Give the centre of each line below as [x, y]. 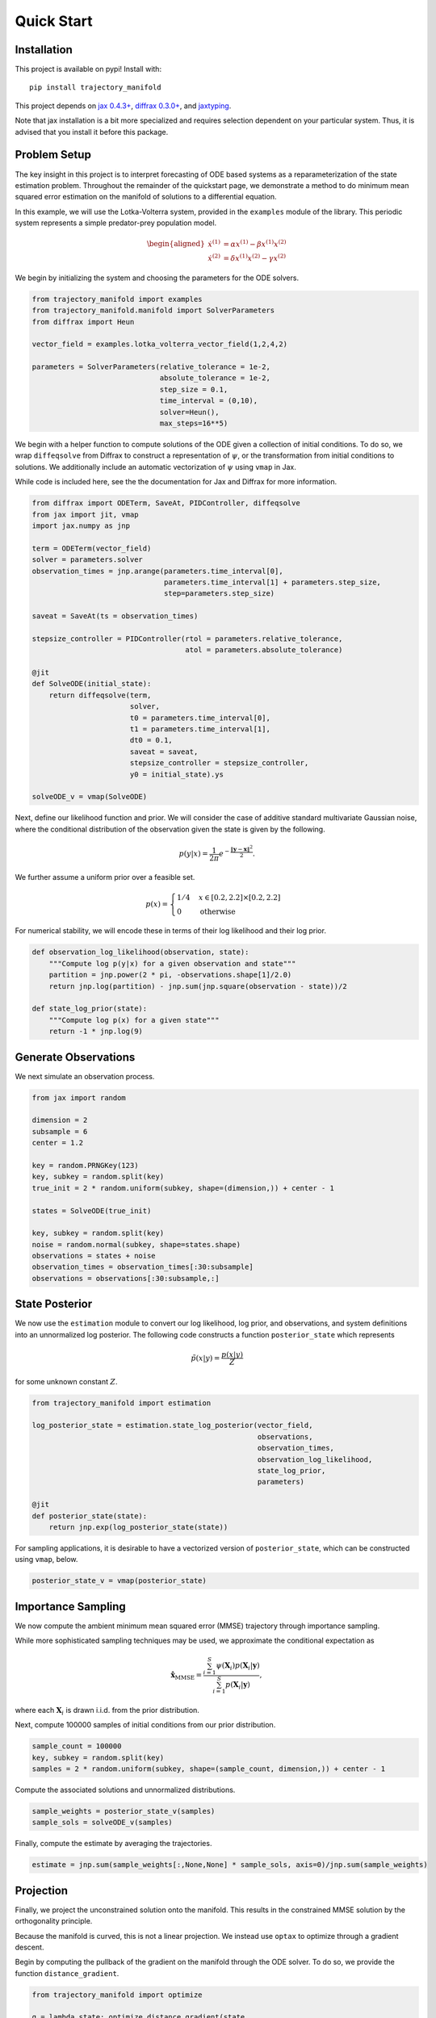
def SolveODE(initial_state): [92, 684]
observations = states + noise [94, 1256]
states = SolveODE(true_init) [92, 1210]
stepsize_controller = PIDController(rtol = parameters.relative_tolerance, [187, 638]
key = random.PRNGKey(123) [85, 1165]
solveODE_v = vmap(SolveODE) [90, 797]
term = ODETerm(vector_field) [92, 548]
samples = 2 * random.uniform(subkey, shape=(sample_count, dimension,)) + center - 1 [209, 1769]
